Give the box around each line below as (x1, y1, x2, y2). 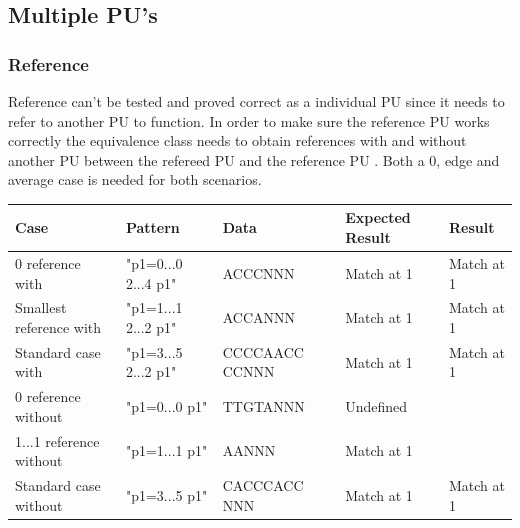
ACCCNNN (222, 262, 295, 283)
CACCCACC (222, 475, 304, 496)
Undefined (345, 396, 408, 417)
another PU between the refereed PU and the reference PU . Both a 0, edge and (8, 149, 500, 170)
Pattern (125, 217, 180, 238)
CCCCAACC (222, 341, 304, 362)
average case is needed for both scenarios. (8, 169, 262, 190)
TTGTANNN (222, 396, 305, 417)
